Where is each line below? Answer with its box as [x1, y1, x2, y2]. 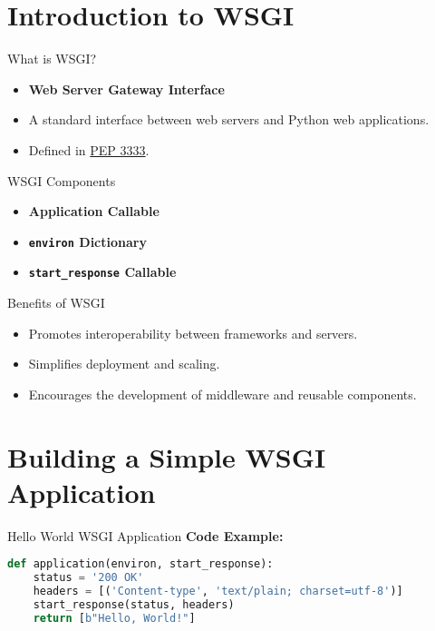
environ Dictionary [28, 232, 147, 251]
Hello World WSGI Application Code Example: [7, 526, 284, 545]
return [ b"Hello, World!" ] [33, 611, 196, 625]
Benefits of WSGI [7, 293, 105, 311]
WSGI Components [7, 171, 116, 190]
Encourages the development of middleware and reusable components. [28, 384, 417, 403]
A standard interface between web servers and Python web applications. [28, 110, 430, 129]
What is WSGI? [7, 49, 97, 68]
